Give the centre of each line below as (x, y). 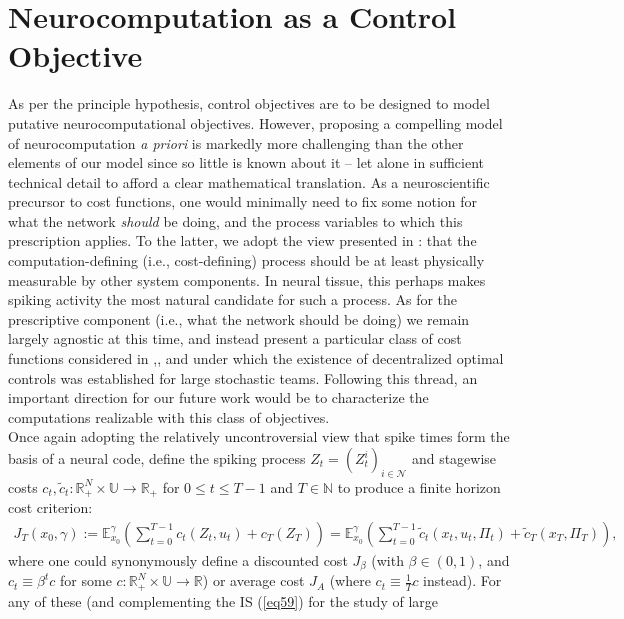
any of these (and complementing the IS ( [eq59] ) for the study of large (223, 600)
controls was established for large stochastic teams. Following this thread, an (243, 377)
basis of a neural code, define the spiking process (157, 458)
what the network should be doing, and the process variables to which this (235, 220)
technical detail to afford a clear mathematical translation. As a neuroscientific (249, 181)
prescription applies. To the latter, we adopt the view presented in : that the (242, 240)
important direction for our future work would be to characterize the (218, 397)
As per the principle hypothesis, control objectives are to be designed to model (249, 103)
